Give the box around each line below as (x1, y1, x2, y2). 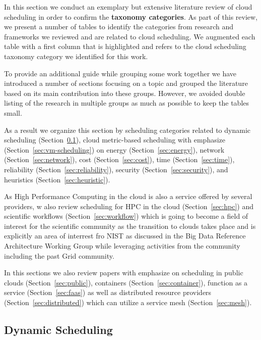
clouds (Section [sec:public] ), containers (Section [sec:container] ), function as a (4, 277, 248, 287)
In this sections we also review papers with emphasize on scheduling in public (4, 267, 243, 278)
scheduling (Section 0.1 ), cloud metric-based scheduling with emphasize (4, 134, 226, 145)
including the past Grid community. (4, 250, 114, 261)
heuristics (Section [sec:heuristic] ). (4, 174, 110, 184)
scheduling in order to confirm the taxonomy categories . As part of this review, (4, 11, 258, 22)
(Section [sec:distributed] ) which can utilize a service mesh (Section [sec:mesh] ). (4, 297, 252, 308)
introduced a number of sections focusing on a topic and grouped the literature (4, 78, 248, 88)
